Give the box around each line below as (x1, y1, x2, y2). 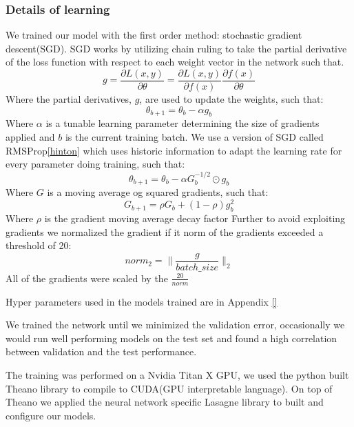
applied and (6, 130, 55, 144)
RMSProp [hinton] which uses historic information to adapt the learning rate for (6, 143, 342, 157)
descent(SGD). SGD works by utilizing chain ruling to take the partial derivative (6, 41, 347, 55)
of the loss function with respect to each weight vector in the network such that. (6, 54, 344, 69)
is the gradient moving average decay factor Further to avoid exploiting (44, 210, 346, 225)
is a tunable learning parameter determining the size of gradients (45, 116, 320, 130)
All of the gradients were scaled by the (6, 270, 168, 285)
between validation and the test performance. (6, 344, 197, 359)
